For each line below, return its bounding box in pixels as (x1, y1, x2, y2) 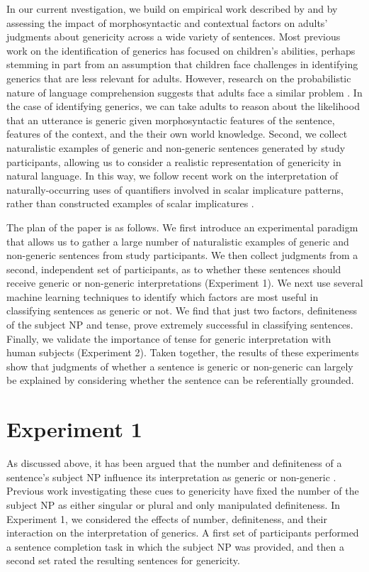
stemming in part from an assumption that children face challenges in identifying (6, 57, 358, 72)
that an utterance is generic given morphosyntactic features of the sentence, (6, 112, 335, 127)
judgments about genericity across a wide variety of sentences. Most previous (6, 29, 341, 44)
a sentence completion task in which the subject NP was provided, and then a (6, 539, 344, 554)
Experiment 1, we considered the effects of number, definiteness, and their (6, 511, 327, 526)
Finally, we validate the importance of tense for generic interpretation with (6, 331, 331, 346)
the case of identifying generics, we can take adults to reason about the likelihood (6, 99, 360, 114)
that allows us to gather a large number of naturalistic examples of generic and (6, 233, 349, 248)
